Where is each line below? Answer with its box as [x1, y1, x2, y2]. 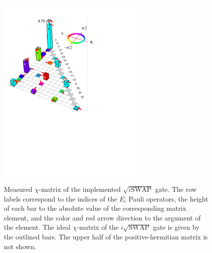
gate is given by [153, 222, 200, 232]
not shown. [4, 241, 36, 251]
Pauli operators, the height [129, 193, 209, 203]
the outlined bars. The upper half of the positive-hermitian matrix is [4, 232, 208, 242]
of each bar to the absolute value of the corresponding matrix [4, 203, 186, 213]
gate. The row [155, 184, 197, 194]
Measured [4, 184, 33, 194]
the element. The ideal [4, 222, 71, 232]
